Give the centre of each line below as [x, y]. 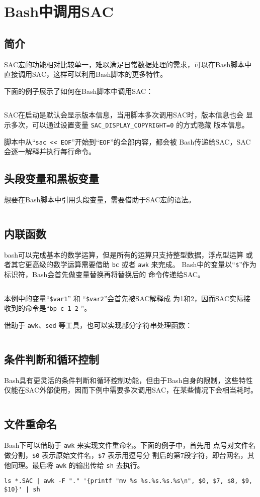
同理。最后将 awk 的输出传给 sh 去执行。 [77, 465]
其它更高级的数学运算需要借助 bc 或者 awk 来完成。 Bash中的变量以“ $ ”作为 [134, 264]
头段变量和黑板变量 [52, 178]
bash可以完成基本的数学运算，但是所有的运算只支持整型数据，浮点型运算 [124, 254]
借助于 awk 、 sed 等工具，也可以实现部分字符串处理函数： [98, 325]
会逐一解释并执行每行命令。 [50, 151]
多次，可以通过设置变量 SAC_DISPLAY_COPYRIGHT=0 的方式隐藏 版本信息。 [130, 124]
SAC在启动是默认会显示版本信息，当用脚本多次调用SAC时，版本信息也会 [124, 115]
